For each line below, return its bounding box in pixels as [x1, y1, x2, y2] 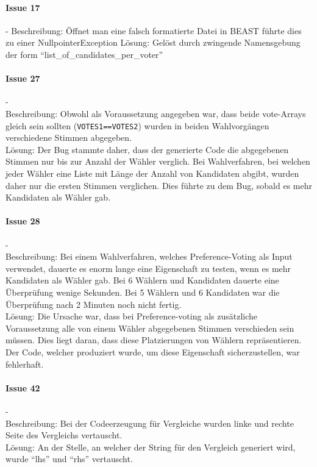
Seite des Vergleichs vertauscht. [5, 429, 123, 441]
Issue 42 [5, 381, 40, 394]
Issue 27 [5, 72, 40, 85]
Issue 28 [5, 215, 40, 227]
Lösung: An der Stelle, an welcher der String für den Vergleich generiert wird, [5, 440, 296, 453]
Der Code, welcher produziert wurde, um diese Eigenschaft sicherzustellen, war [5, 345, 300, 358]
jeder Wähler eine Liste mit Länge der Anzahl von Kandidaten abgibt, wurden [5, 167, 299, 179]
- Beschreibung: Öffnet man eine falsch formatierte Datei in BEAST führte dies [5, 24, 302, 37]
